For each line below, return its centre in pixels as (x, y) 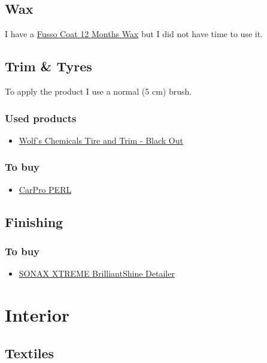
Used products (41, 118)
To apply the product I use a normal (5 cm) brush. (98, 91)
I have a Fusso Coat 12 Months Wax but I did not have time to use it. (134, 34)
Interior (37, 314)
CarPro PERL (45, 189)
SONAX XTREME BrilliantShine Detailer (97, 273)
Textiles (29, 353)
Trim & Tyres (48, 66)
